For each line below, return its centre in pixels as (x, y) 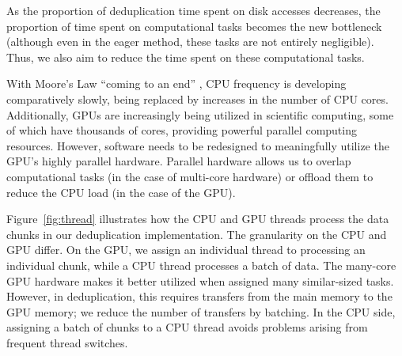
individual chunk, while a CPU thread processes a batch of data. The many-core (201, 265)
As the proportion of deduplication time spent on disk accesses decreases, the (193, 10)
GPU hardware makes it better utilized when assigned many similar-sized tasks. (200, 280)
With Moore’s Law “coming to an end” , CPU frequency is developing (176, 83)
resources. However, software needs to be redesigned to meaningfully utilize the (198, 145)
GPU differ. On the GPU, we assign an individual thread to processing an (186, 250)
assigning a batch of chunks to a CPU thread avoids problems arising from (187, 327)
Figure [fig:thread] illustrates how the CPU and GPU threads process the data (198, 219)
